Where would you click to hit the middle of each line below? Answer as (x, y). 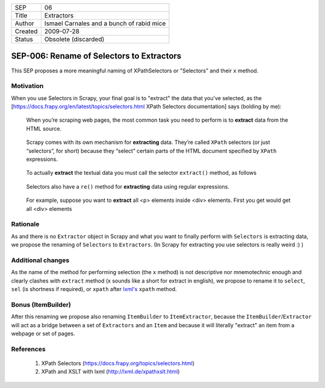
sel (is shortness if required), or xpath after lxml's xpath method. (94, 289)
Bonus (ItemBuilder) (41, 304)
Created (26, 31)
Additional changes (40, 260)
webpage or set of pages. (43, 333)
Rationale (25, 224)
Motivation (27, 86)
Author (24, 23)
